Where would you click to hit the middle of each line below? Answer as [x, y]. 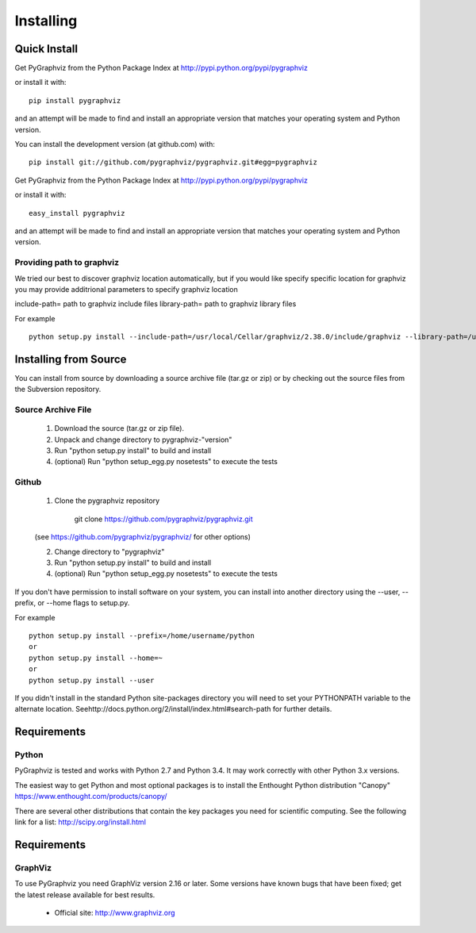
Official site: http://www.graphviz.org [115, 912]
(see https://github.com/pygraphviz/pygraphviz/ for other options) [143, 537]
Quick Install [46, 49]
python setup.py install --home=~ [96, 658]
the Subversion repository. [58, 390]
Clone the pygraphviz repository [107, 501]
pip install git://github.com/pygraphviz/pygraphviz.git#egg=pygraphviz [173, 162]
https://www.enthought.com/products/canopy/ [91, 797]
